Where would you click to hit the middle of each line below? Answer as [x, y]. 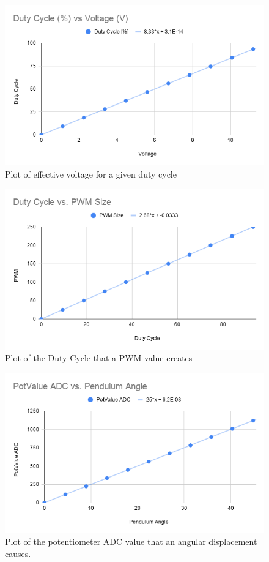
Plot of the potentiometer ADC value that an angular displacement [131, 541]
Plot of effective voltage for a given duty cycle [91, 174]
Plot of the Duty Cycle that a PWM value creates [99, 358]
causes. [18, 554]
